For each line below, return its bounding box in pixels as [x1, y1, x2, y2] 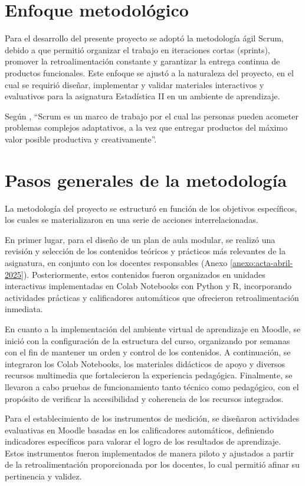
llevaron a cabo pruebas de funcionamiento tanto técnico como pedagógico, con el [5, 380, 299, 393]
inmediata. [5, 303, 43, 315]
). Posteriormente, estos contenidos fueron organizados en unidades [23, 268, 265, 280]
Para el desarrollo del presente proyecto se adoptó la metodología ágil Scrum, [5, 32, 284, 44]
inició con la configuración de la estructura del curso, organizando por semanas [5, 334, 290, 346]
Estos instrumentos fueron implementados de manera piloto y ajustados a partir [5, 446, 294, 459]
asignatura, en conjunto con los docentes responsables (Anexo [5, 256, 228, 268]
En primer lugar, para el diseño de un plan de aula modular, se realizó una [5, 233, 276, 245]
